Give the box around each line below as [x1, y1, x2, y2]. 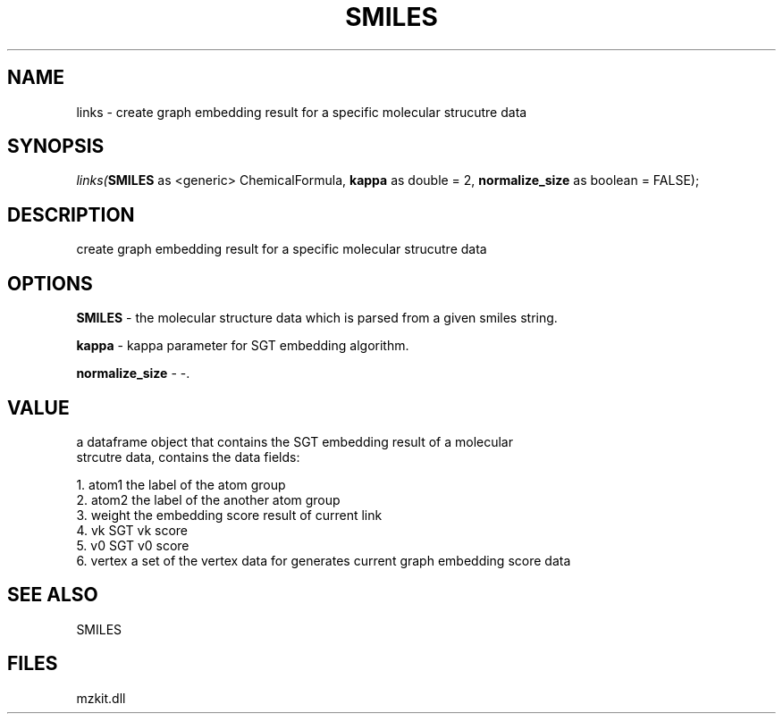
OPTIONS [7, 272, 93, 295]
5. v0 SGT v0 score [76, 537, 189, 553]
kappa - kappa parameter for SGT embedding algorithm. [76, 338, 409, 354]
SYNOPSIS [7, 135, 105, 158]
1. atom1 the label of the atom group [76, 476, 286, 492]
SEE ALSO [7, 583, 98, 607]
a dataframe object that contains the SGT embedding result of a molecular [76, 433, 513, 449]
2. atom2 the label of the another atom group [76, 491, 341, 507]
